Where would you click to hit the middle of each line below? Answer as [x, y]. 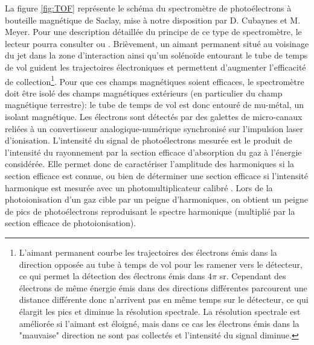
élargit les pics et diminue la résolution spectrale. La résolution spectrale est [160, 311]
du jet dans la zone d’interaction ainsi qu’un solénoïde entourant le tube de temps [156, 55]
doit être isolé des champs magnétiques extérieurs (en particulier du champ [144, 93]
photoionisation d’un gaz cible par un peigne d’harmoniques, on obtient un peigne [156, 199]
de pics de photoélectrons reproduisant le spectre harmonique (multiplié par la [150, 211]
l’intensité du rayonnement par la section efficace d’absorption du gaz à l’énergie [153, 152]
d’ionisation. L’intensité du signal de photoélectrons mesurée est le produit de [149, 140]
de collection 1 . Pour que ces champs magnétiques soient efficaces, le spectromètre [155, 80]
